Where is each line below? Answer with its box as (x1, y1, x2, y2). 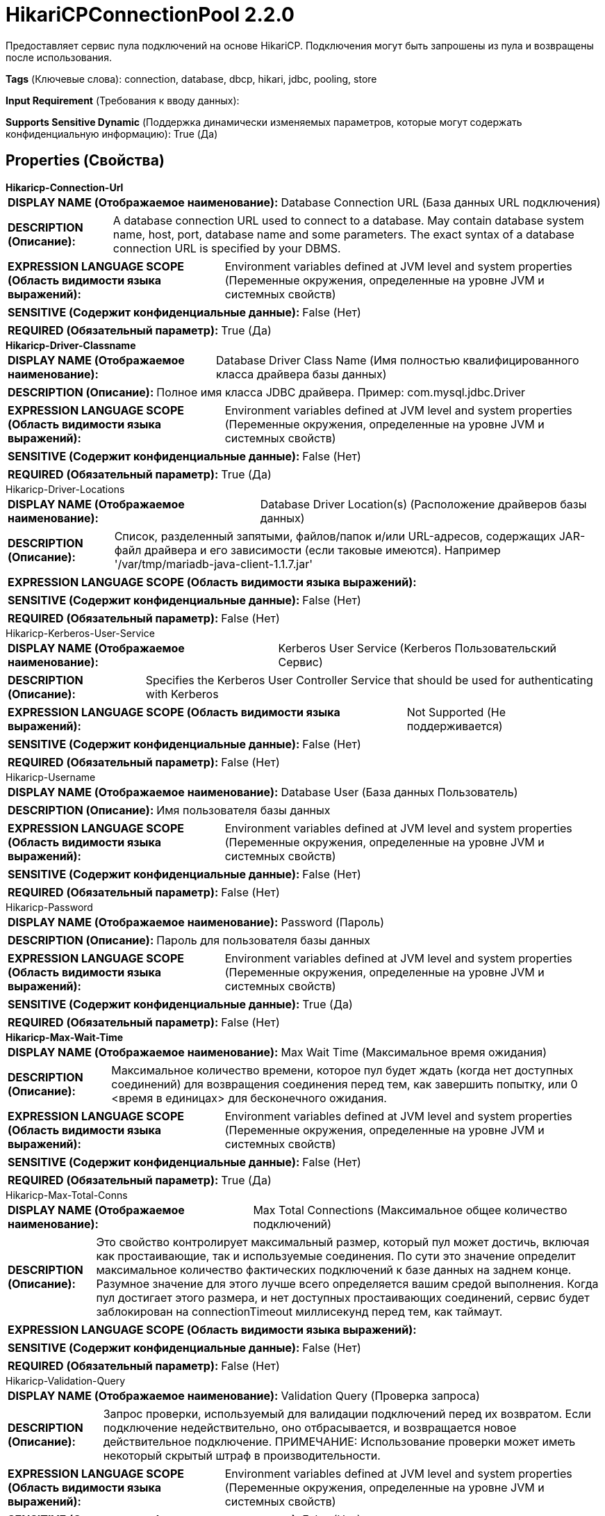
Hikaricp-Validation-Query (6, 1374, 126, 1387)
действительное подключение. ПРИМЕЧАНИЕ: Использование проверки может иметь (103, 1434, 576, 1449)
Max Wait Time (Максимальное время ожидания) (281, 1045, 547, 1059)
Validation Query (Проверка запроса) (281, 1388, 480, 1403)
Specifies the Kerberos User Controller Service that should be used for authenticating (145, 672, 593, 687)
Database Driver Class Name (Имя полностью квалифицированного (216, 353, 579, 367)
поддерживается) (406, 718, 503, 733)
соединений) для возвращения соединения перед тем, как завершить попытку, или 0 (111, 1076, 578, 1091)
